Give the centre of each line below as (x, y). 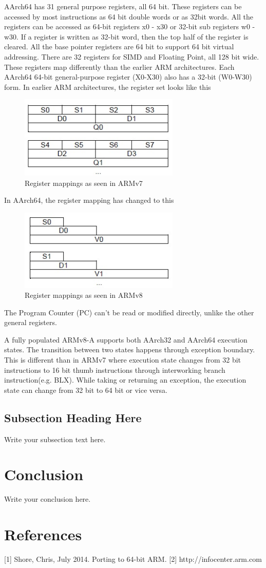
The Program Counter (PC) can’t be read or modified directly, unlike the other (129, 312)
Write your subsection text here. (55, 439)
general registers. (31, 322)
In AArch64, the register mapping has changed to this (89, 200)
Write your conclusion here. (47, 499)
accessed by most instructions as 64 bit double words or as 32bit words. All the (129, 16)
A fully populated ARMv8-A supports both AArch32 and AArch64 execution (126, 339)
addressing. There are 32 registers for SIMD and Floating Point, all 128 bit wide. (132, 56)
